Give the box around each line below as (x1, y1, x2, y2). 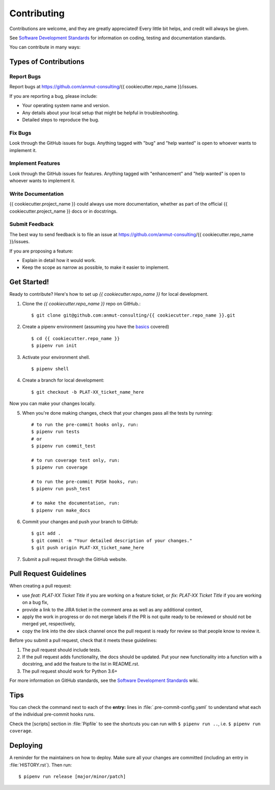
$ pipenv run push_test (31, 486, 91, 492)
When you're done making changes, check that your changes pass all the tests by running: (22, 410, 213, 416)
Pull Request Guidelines (9, 569, 87, 578)
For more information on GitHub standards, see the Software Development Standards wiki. (9, 677, 199, 683)
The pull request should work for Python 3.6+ (22, 668, 118, 674)
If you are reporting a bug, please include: (9, 93, 98, 99)
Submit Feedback (9, 221, 54, 228)
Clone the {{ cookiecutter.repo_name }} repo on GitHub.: (22, 300, 141, 307)
